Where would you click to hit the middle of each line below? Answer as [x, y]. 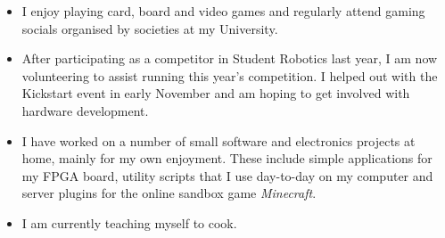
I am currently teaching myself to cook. [129, 222]
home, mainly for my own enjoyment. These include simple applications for [227, 158]
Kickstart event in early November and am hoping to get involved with [216, 93]
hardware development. [85, 110]
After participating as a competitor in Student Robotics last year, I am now [230, 58]
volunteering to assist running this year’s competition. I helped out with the [230, 75]
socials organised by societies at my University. [150, 28]
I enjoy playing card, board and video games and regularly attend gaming [223, 11]
